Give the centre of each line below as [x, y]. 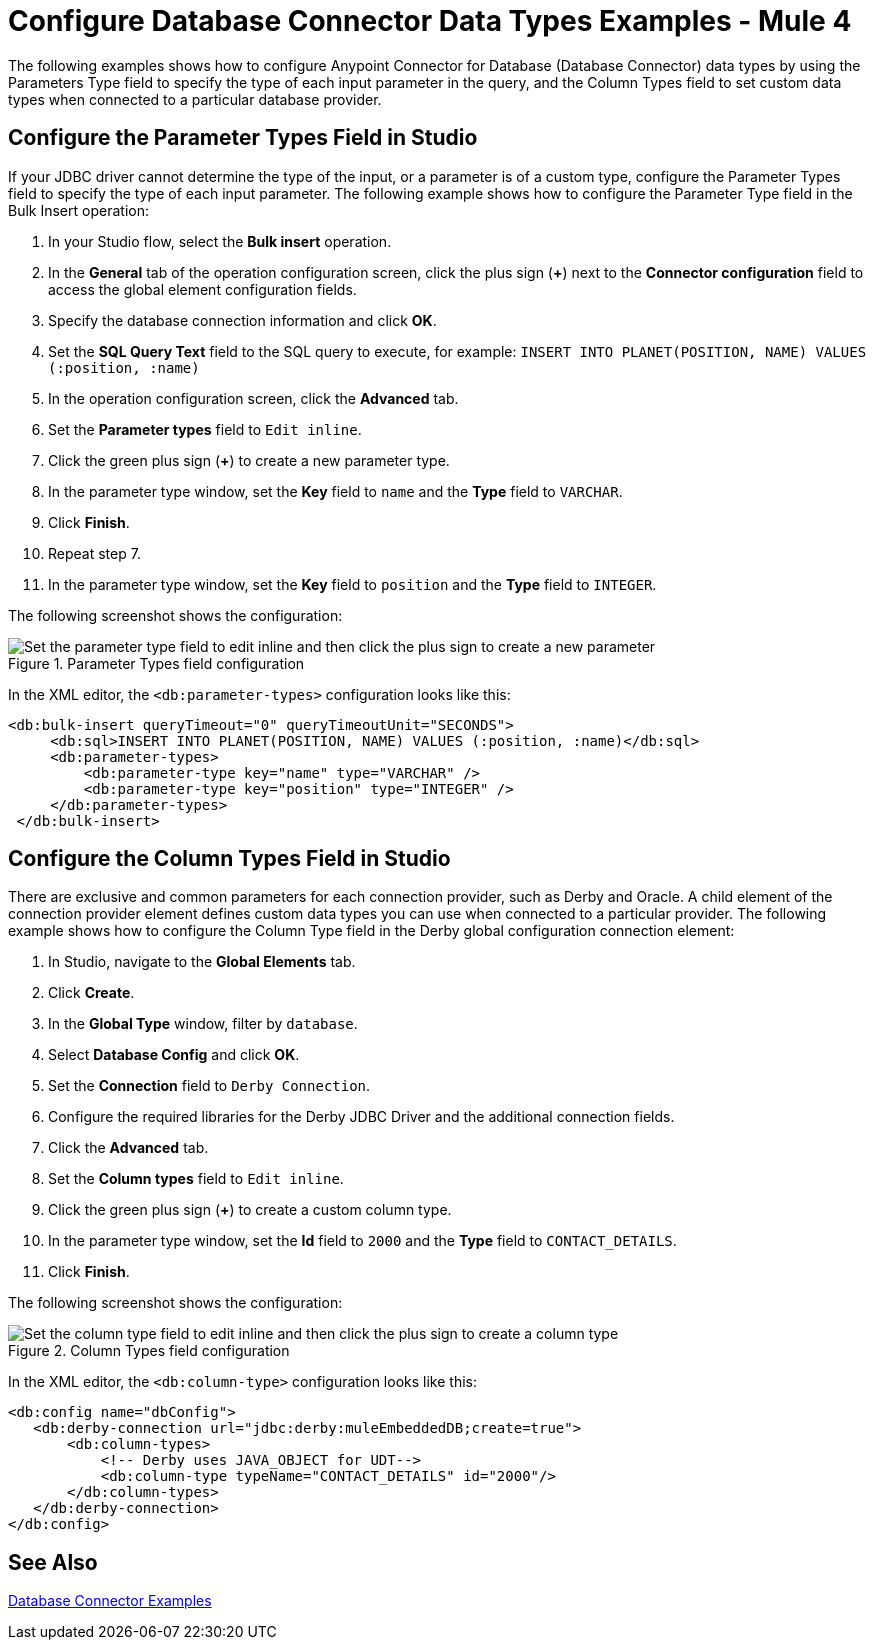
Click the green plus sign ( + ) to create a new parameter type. [249, 460]
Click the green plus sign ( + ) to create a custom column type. [250, 1210]
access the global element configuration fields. [202, 289]
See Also [53, 1562]
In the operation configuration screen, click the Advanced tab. [253, 398]
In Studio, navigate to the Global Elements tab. [202, 962]
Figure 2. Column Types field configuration [149, 1351]
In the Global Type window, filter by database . [203, 1024]
